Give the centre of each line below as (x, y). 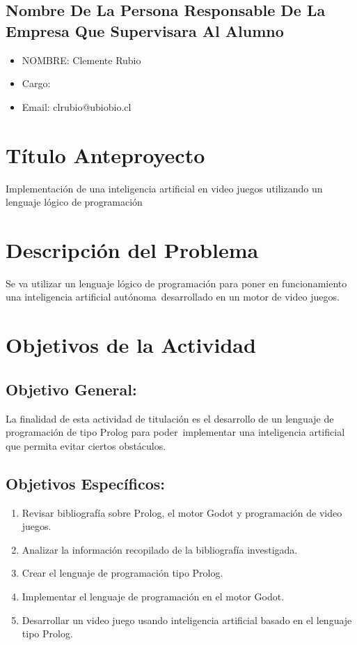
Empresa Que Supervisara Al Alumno (145, 30)
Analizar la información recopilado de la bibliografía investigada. (160, 549)
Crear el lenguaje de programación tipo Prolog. (122, 573)
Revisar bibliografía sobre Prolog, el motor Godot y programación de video (182, 512)
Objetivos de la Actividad (131, 345)
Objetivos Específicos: (85, 483)
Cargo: (36, 83)
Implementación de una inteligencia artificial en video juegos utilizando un (164, 188)
